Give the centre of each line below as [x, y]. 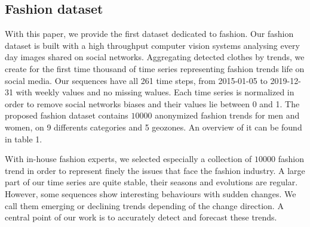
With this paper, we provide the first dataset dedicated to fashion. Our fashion [149, 34]
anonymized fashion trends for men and [227, 115]
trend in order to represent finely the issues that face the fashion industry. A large [155, 170]
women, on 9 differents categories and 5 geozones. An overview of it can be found [154, 127]
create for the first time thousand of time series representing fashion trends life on [155, 68]
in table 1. [24, 139]
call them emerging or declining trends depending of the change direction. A [144, 205]
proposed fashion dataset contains [67, 115]
